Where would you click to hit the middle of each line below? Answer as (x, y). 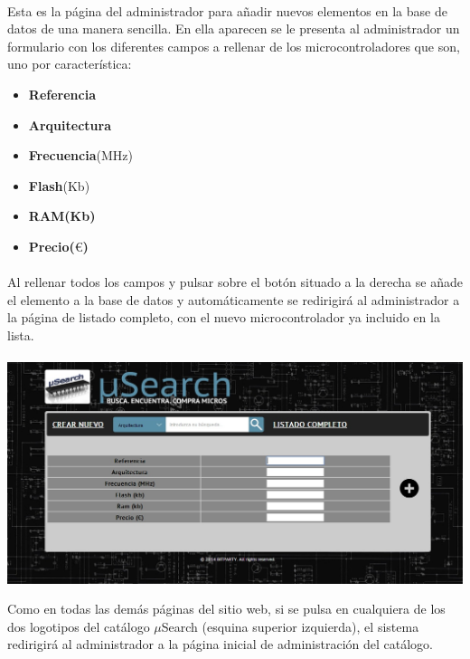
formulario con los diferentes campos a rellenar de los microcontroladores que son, (234, 46)
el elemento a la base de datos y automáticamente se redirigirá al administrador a (234, 299)
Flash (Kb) (59, 185)
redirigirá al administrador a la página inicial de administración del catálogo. (221, 644)
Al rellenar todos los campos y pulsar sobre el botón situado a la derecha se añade (235, 282)
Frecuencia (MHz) (80, 155)
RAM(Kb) (62, 216)
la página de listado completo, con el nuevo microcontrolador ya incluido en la (224, 317)
